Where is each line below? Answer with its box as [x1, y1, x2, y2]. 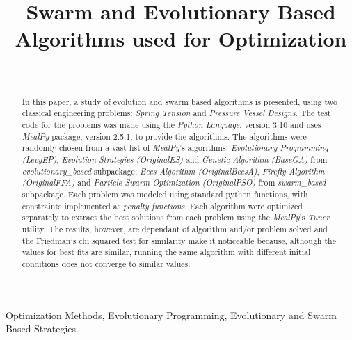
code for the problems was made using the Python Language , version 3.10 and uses [22, 119, 321, 131]
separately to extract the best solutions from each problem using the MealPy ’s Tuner [22, 211, 330, 223]
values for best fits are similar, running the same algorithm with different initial [22, 246, 311, 258]
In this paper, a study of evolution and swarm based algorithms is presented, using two [22, 95, 337, 107]
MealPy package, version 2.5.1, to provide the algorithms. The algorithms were [22, 130, 307, 142]
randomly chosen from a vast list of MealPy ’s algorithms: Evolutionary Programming [22, 142, 328, 154]
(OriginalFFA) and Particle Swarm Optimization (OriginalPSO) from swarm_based [22, 177, 326, 188]
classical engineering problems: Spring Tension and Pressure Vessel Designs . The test [22, 107, 331, 119]
